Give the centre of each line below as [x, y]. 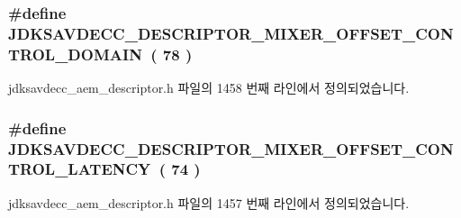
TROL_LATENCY [80, 169]
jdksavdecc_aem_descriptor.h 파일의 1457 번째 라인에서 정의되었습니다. [209, 202]
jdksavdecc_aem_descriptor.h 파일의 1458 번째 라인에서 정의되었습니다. [209, 88]
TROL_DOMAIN [75, 54]
